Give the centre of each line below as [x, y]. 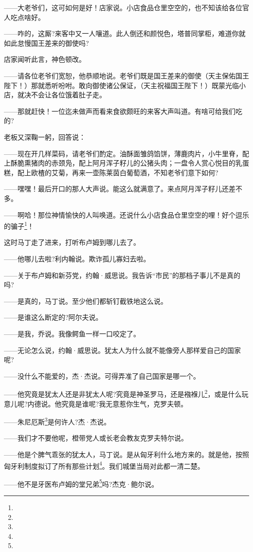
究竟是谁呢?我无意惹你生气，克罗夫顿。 [125, 403]
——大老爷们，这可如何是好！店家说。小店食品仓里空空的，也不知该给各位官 [126, 7]
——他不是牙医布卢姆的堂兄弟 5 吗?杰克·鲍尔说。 [81, 483]
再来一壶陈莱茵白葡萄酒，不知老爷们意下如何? [145, 172]
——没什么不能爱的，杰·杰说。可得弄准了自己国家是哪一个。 [102, 376]
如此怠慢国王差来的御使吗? [46, 43]
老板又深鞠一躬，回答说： [45, 137]
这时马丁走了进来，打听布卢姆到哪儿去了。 [72, 242]
